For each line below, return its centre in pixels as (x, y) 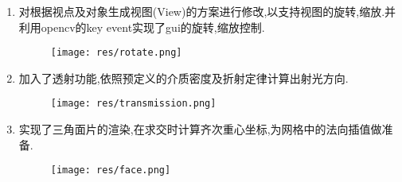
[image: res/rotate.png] (116, 53)
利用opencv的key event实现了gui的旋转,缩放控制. (142, 27)
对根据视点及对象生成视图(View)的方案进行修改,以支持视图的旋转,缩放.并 (207, 11)
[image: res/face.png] (111, 170)
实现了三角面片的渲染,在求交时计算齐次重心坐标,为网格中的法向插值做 (200, 129)
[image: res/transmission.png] (133, 104)
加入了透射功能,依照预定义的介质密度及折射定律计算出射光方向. (183, 77)
